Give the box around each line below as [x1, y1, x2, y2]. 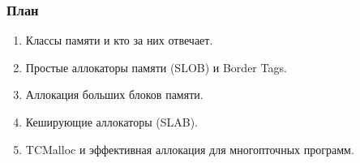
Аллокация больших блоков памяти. [25, 86, 204, 103]
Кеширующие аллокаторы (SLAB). [25, 114, 198, 130]
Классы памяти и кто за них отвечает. [25, 32, 213, 49]
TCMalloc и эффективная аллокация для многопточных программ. [25, 140, 354, 157]
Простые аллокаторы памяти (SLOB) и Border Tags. [25, 58, 287, 75]
